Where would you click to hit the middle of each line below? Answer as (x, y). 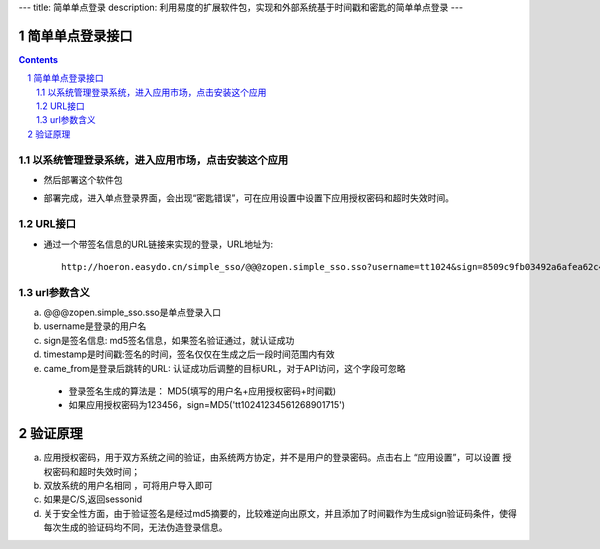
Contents (38, 59)
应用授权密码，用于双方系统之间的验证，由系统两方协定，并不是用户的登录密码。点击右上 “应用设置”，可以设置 (272, 457)
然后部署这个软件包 (83, 179)
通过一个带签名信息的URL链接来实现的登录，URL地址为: (158, 244)
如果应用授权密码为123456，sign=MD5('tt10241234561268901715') (206, 405)
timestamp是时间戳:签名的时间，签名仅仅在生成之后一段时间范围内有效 (189, 354)
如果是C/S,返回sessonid (93, 499)
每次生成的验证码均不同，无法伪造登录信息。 (135, 527)
